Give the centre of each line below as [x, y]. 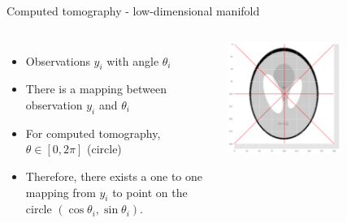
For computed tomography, [93, 133]
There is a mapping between [96, 89]
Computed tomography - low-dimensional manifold [133, 11]
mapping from [61, 192]
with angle [133, 60]
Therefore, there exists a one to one [114, 176]
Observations [58, 60]
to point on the [150, 192]
